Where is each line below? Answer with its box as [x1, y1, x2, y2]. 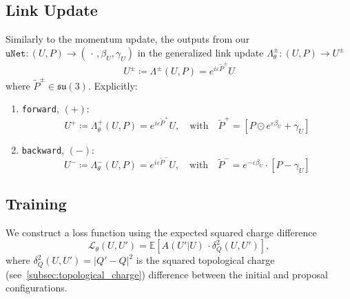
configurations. [6, 280, 68, 295]
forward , [21, 101, 59, 116]
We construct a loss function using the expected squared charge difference [6, 225, 317, 239]
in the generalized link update [137, 45, 264, 59]
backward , [21, 143, 64, 157]
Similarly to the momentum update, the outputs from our [6, 32, 250, 46]
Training [6, 192, 67, 214]
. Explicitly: [87, 78, 138, 92]
